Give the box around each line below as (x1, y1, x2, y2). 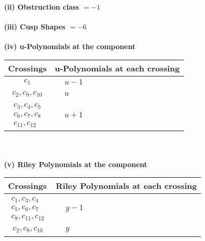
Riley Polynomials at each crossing (56, 180, 197, 192)
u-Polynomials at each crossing (55, 62, 180, 74)
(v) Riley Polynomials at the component (4, 158, 147, 169)
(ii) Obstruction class (4, 2, 79, 12)
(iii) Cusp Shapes (4, 21, 66, 32)
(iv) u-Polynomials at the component (4, 41, 136, 52)
